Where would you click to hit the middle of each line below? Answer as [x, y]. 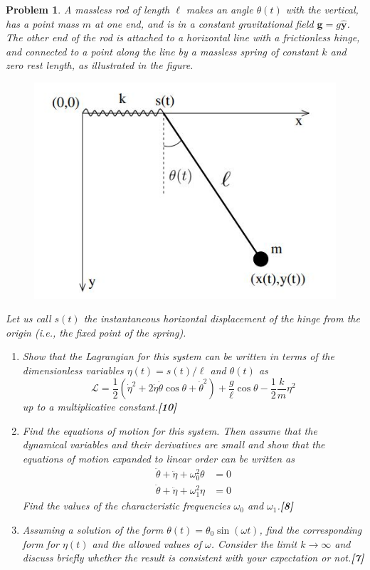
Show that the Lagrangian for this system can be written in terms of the [178, 356]
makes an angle [220, 9]
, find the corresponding [311, 529]
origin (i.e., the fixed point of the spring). [96, 332]
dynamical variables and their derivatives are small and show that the [174, 444]
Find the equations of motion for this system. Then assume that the [170, 430]
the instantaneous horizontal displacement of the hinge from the [222, 318]
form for [41, 543]
